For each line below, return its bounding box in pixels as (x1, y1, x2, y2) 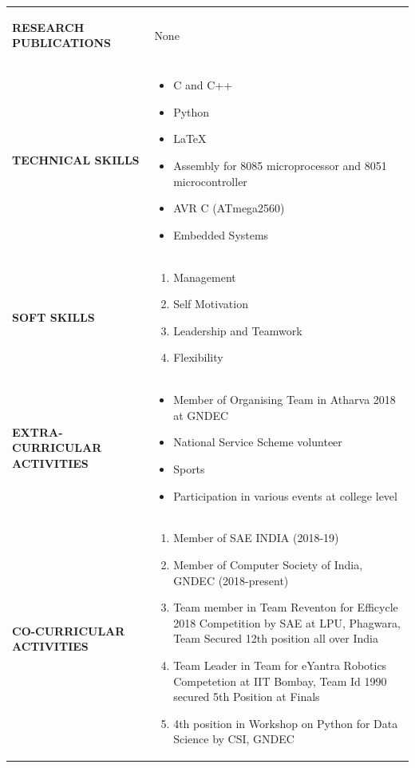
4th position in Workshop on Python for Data (173, 715, 398, 731)
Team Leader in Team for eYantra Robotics (173, 657, 387, 673)
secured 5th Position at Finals (173, 688, 320, 705)
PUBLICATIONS (12, 34, 112, 51)
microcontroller (173, 172, 247, 189)
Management (173, 268, 236, 285)
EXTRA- (12, 423, 63, 440)
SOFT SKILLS (12, 308, 95, 325)
